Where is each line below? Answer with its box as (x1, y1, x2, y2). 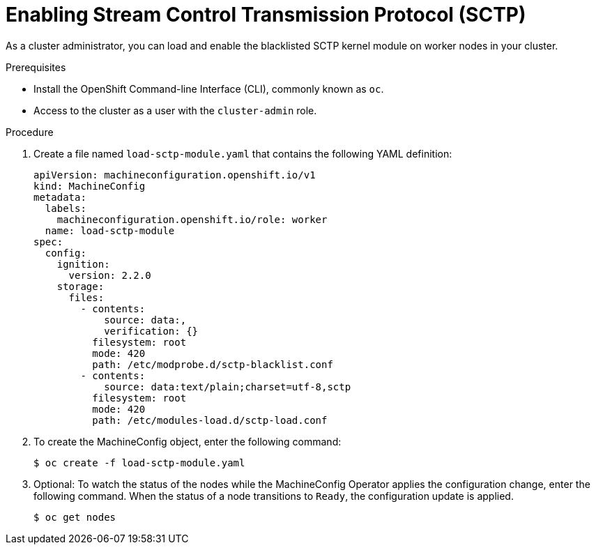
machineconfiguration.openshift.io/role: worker (56, 213, 328, 225)
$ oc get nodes (33, 511, 116, 523)
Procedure (6, 125, 54, 138)
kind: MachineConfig (33, 180, 146, 192)
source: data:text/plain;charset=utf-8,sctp (104, 381, 351, 392)
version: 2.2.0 (68, 269, 151, 281)
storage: (56, 280, 105, 292)
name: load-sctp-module (45, 224, 175, 236)
